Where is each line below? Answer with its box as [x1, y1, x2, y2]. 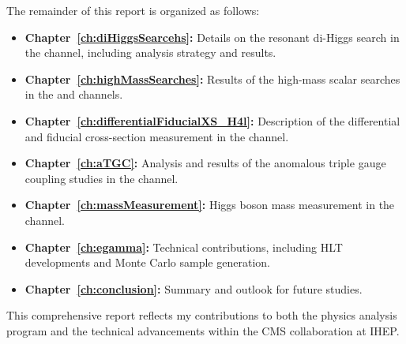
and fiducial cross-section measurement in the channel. [24, 128, 289, 144]
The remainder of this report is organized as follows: [6, 2, 260, 18]
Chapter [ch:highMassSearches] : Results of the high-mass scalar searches [24, 70, 400, 87]
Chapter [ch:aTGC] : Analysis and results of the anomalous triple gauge [24, 155, 386, 171]
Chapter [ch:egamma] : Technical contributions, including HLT [24, 238, 343, 255]
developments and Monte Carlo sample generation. [24, 254, 270, 271]
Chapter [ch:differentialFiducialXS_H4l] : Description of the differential [24, 112, 400, 129]
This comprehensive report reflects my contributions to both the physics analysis [6, 307, 397, 323]
